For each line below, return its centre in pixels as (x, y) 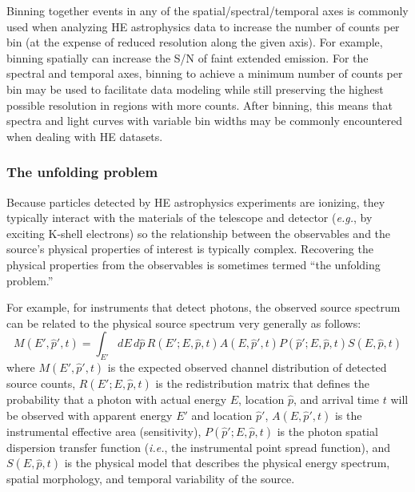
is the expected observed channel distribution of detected (247, 367)
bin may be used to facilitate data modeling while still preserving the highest (195, 89)
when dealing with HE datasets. (85, 136)
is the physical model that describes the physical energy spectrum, (227, 463)
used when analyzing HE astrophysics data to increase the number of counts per (203, 26)
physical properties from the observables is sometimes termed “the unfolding (194, 264)
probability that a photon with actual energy (117, 399)
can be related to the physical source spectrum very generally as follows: (184, 323)
